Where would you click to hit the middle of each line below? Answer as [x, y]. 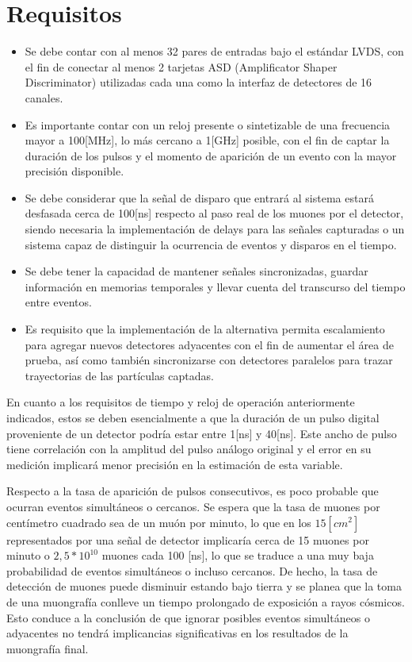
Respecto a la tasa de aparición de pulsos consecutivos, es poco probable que [193, 491]
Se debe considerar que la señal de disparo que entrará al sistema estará [199, 197]
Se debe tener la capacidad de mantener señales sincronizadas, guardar [196, 271]
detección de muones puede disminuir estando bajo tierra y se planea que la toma [204, 586]
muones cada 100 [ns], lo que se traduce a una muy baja [238, 555]
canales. [44, 97]
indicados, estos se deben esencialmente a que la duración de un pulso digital [193, 418]
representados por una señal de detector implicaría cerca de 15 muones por [188, 539]
